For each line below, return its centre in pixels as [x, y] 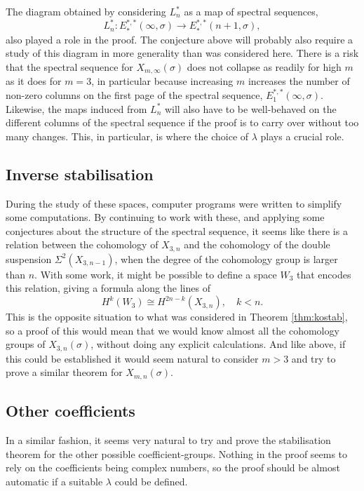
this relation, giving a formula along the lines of [108, 288]
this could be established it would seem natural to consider [132, 358]
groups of [26, 344]
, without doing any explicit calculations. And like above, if [218, 344]
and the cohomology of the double [257, 244]
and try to [314, 358]
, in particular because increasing [162, 81]
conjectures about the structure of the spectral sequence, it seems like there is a [177, 230]
